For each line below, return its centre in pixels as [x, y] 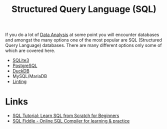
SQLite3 [21, 60]
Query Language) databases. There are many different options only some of [83, 45]
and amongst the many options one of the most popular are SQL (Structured [84, 40]
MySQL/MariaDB [30, 76]
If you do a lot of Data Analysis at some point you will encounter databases [82, 35]
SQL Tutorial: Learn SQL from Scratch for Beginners [66, 115]
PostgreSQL [25, 65]
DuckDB [21, 71]
